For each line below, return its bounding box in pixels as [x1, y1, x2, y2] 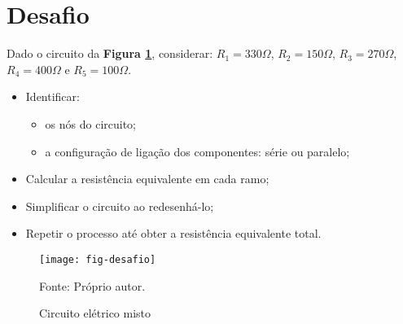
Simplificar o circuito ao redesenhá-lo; [25, 197, 214, 214]
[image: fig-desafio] [39, 253, 156, 265]
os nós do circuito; [45, 115, 137, 132]
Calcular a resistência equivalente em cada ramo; [25, 170, 269, 187]
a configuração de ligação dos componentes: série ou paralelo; [45, 142, 350, 160]
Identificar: [25, 88, 80, 105]
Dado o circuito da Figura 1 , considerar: [7, 45, 213, 62]
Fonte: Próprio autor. [39, 277, 146, 294]
